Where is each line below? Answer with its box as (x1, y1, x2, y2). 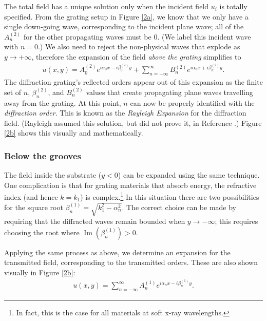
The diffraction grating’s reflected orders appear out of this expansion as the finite (4, 77, 263, 87)
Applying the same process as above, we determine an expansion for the (4, 247, 231, 257)
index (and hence (4, 191, 58, 202)
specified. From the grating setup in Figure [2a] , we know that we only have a (4, 11, 249, 22)
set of (4, 86, 22, 97)
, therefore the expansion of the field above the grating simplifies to (31, 51, 241, 62)
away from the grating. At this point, (4, 97, 121, 108)
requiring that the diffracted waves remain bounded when (4, 216, 185, 226)
